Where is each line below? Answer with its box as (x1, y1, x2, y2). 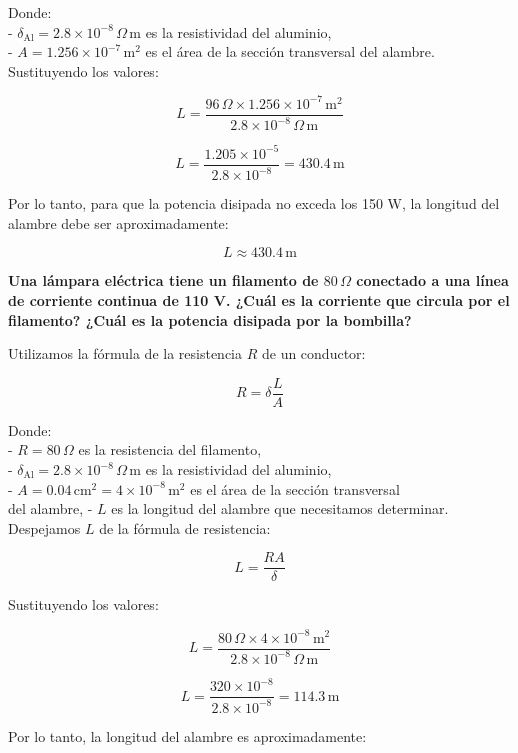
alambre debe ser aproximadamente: (8, 212, 229, 233)
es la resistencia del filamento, (78, 439, 262, 460)
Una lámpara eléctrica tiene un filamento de (8, 270, 319, 291)
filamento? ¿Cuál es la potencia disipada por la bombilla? (8, 309, 412, 330)
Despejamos (8, 517, 81, 538)
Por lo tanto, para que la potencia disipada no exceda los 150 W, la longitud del (8, 193, 500, 214)
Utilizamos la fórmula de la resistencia (8, 343, 243, 364)
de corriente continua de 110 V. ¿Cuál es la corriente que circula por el (8, 289, 510, 310)
